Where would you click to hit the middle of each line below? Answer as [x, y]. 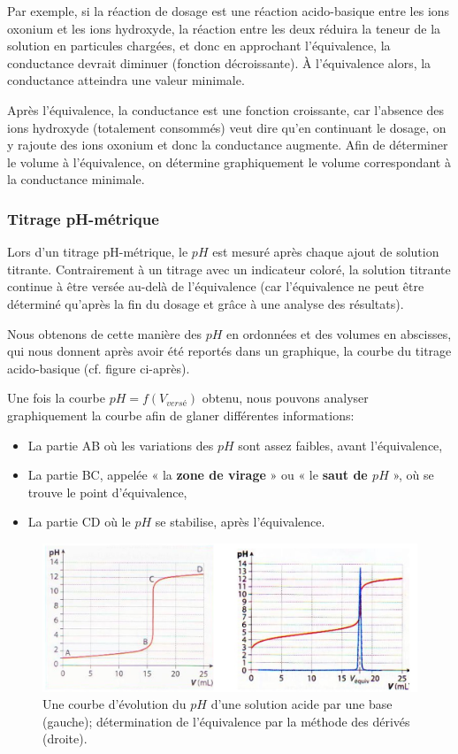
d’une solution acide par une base [302, 704]
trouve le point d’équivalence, [107, 492]
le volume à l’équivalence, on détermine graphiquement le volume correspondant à [229, 162]
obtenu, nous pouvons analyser [285, 398]
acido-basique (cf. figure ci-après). [99, 368]
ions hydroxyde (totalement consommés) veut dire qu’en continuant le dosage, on [227, 127]
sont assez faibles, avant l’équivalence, [340, 445]
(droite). [65, 739]
